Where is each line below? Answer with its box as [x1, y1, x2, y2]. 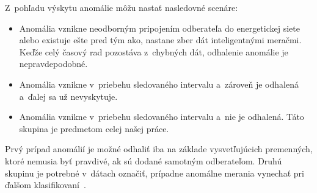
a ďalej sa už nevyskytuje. [19, 89, 118, 102]
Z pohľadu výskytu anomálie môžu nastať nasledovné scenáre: [5, 1, 238, 13]
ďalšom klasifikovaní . [5, 178, 86, 191]
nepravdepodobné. [19, 57, 88, 70]
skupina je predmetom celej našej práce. [19, 122, 169, 135]
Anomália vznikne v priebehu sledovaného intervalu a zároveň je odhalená [19, 77, 299, 90]
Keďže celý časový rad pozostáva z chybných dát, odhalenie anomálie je [19, 45, 288, 58]
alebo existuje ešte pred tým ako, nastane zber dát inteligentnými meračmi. [19, 33, 302, 46]
